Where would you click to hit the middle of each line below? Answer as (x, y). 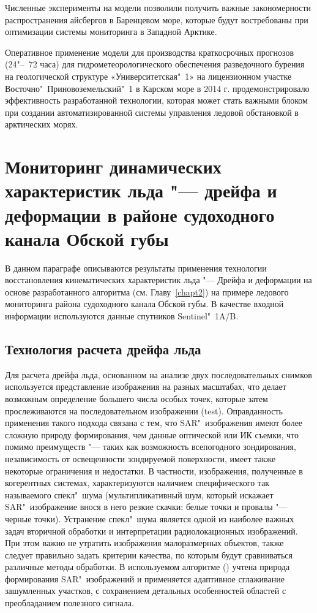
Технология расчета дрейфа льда (103, 348)
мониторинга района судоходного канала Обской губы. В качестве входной (144, 304)
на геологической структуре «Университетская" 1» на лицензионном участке (148, 76)
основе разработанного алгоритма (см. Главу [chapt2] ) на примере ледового (147, 291)
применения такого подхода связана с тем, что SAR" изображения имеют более (154, 423)
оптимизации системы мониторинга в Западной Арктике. (111, 32)
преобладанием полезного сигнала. (69, 603)
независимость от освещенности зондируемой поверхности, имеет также (140, 458)
